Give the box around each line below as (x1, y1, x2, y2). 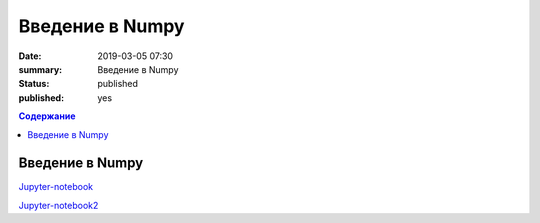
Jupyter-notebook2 (18, 199, 99, 211)
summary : (18, 63, 63, 75)
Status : (18, 78, 50, 90)
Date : (18, 50, 42, 62)
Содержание (18, 110, 76, 122)
